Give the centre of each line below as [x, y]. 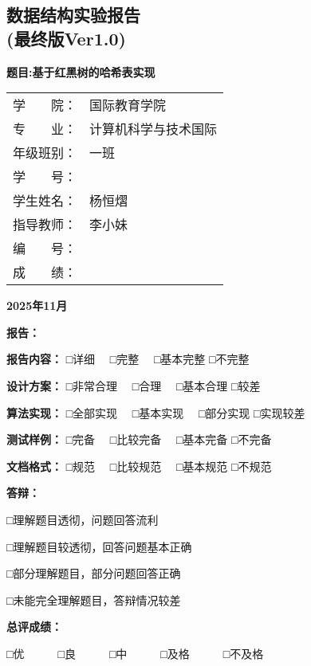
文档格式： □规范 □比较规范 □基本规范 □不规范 [139, 466]
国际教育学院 [128, 105]
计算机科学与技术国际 [154, 129]
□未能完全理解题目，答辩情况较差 [94, 599]
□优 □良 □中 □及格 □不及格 [135, 653]
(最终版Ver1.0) [66, 38]
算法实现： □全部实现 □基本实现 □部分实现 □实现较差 [156, 412]
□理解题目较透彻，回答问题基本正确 [99, 546]
